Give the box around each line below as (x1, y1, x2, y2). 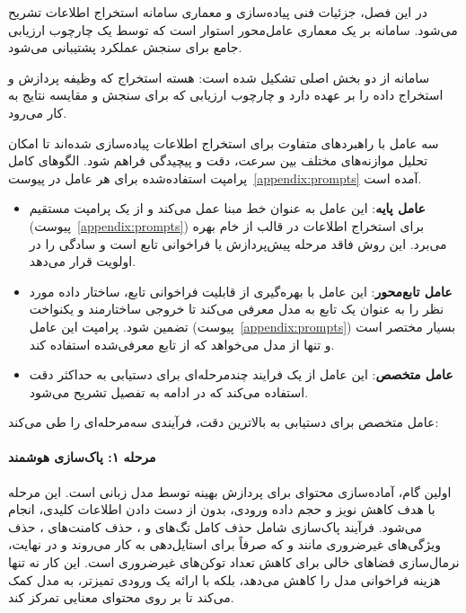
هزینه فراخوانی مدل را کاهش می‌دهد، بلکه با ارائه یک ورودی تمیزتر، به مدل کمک (8, 570, 441, 589)
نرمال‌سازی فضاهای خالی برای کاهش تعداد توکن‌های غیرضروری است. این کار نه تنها (8, 553, 460, 572)
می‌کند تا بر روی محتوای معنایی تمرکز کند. (8, 588, 234, 607)
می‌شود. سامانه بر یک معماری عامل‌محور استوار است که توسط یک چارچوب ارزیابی (8, 20, 458, 39)
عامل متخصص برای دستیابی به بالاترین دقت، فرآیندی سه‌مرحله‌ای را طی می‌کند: (8, 413, 439, 431)
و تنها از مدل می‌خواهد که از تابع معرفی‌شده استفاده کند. (29, 334, 335, 353)
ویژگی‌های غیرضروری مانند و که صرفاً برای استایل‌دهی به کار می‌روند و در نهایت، (8, 535, 441, 554)
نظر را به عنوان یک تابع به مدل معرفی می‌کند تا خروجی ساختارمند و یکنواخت (29, 299, 444, 318)
